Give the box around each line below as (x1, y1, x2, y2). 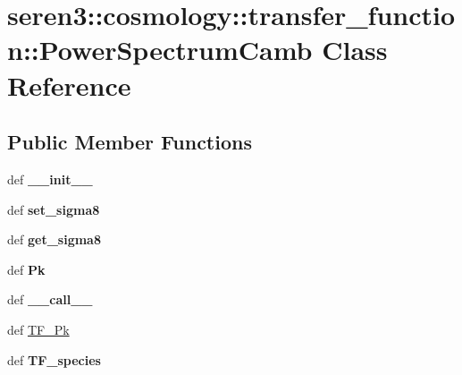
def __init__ (7, 169, 93, 188)
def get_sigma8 (7, 230, 101, 249)
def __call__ (7, 290, 93, 309)
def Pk (7, 260, 46, 278)
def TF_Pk (7, 320, 70, 338)
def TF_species (7, 350, 101, 369)
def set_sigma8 (7, 200, 100, 218)
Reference (7, 66, 131, 103)
